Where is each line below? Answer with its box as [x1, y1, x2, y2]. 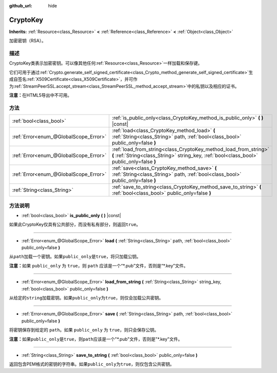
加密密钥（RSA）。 [9, 37, 46, 44]
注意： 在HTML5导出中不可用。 [9, 92, 72, 98]
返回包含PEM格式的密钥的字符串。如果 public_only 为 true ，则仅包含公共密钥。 [9, 361, 175, 367]
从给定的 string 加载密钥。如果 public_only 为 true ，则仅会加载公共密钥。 [9, 295, 164, 301]
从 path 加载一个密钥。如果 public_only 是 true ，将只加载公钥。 [9, 254, 141, 260]
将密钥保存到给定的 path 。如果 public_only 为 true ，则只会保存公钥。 [9, 327, 159, 333]
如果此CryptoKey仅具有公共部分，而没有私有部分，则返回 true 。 [9, 222, 141, 227]
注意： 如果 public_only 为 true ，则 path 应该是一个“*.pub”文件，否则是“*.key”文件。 [9, 262, 188, 268]
